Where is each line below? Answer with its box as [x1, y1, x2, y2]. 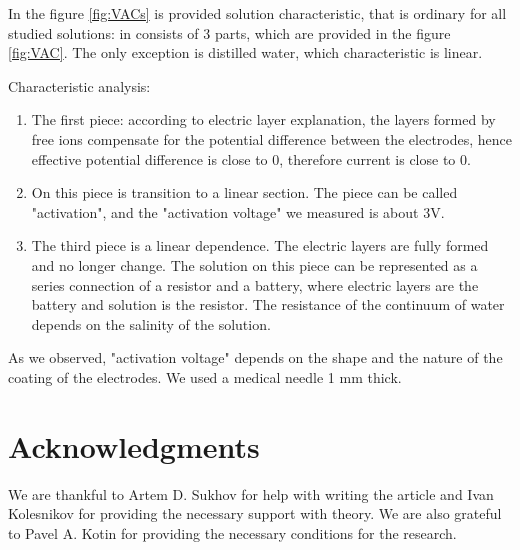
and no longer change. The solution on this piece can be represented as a [31, 254, 478, 275]
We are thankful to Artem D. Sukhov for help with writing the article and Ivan [8, 483, 494, 504]
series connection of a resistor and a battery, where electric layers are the [31, 274, 479, 295]
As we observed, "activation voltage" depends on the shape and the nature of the [8, 347, 503, 368]
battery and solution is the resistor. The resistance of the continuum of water [31, 294, 505, 315]
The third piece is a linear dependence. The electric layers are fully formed [31, 235, 489, 256]
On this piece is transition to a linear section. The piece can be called [31, 182, 458, 203]
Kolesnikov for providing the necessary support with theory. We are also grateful [8, 503, 502, 524]
